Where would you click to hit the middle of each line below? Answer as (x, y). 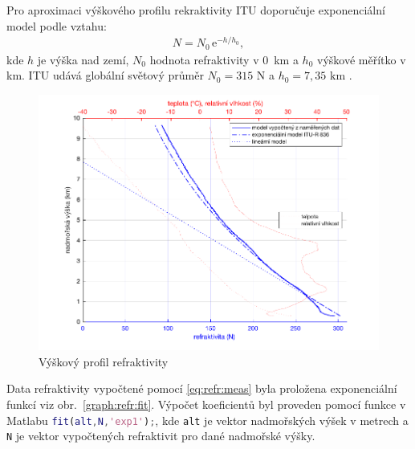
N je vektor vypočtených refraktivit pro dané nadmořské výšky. (161, 436)
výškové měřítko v (362, 59)
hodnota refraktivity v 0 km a (224, 59)
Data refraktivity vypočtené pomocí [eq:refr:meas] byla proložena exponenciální (202, 388)
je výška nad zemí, (83, 59)
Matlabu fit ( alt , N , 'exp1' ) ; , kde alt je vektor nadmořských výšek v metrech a (207, 420)
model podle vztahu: (57, 25)
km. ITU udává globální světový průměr (105, 75)
